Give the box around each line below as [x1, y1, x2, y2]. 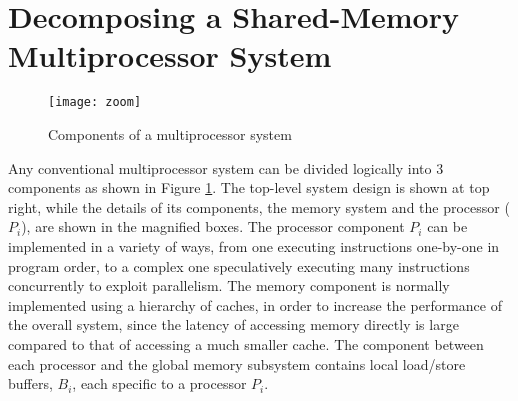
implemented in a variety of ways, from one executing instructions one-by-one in [8, 235, 500, 256]
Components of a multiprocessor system [48, 123, 292, 144]
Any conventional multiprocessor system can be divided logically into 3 [8, 157, 444, 178]
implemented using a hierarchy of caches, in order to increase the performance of [8, 294, 502, 315]
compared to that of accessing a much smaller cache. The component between [8, 333, 484, 354]
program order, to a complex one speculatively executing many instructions [8, 255, 470, 276]
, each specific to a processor [72, 373, 247, 394]
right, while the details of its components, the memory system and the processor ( [8, 196, 510, 217]
